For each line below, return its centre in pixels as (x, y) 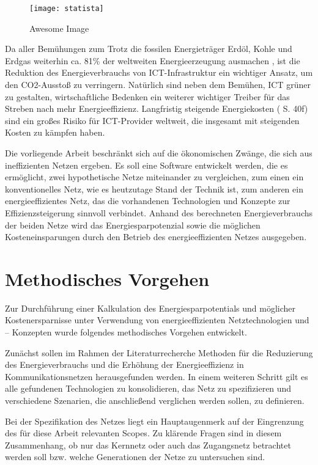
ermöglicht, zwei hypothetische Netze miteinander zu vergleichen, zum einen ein (154, 177)
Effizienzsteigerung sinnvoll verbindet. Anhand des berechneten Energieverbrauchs (159, 212)
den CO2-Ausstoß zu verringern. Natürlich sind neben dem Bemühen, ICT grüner (158, 85)
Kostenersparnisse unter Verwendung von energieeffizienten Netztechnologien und (157, 320)
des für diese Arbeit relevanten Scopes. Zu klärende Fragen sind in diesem (143, 433)
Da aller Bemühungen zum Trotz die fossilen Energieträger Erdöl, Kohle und (149, 49)
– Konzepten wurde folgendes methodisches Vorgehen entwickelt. (126, 332)
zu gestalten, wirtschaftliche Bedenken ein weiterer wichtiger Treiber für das (147, 96)
